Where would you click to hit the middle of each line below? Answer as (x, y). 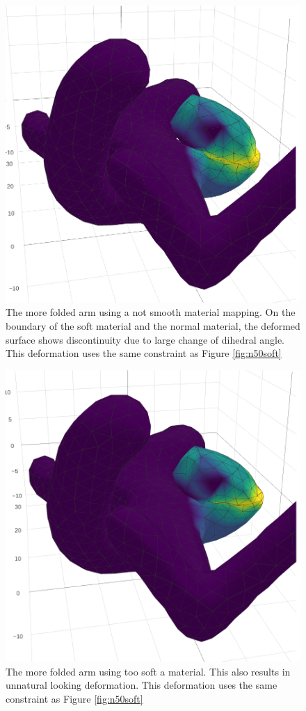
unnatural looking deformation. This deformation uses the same (142, 685)
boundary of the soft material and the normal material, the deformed (153, 326)
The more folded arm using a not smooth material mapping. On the (151, 312)
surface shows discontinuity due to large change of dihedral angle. (145, 339)
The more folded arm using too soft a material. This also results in (148, 671)
